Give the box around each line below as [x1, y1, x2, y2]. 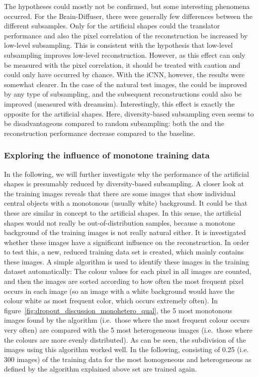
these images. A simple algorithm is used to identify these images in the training [4, 256, 249, 266]
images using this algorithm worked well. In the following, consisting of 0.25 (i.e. [4, 344, 249, 355]
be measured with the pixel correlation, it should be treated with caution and [4, 59, 241, 70]
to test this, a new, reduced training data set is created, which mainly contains [4, 247, 244, 257]
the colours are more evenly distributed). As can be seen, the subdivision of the [4, 334, 246, 345]
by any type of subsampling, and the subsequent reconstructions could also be [4, 89, 242, 99]
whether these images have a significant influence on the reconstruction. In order [4, 237, 250, 247]
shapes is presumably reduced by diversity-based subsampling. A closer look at [4, 178, 244, 189]
